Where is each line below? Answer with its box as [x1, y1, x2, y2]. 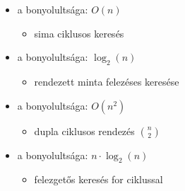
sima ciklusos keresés [34, 25, 124, 40]
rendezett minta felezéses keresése [34, 74, 179, 88]
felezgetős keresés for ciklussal [34, 172, 163, 187]
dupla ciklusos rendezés [34, 123, 135, 138]
